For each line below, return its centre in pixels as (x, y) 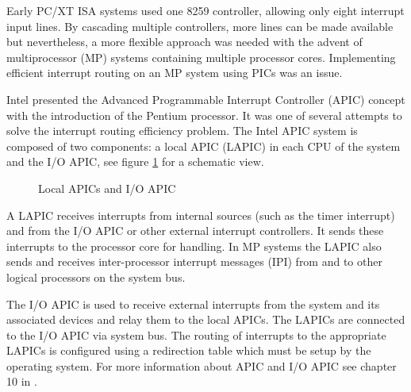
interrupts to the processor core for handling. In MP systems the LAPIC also (194, 246)
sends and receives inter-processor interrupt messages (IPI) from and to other (194, 261)
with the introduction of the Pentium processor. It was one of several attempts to (204, 115)
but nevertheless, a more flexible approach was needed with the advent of (184, 42)
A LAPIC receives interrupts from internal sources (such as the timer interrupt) (201, 215)
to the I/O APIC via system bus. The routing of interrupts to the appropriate (196, 334)
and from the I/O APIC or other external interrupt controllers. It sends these (195, 231)
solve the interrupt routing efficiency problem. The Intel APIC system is (182, 131)
